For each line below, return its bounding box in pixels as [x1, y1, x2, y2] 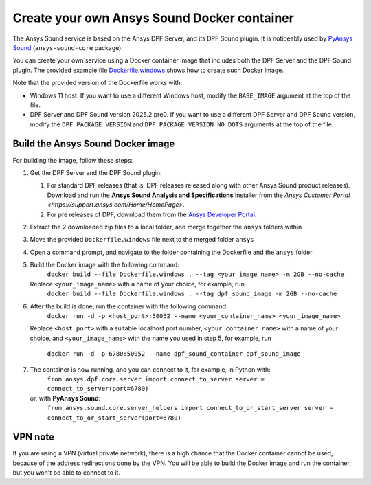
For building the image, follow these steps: [12, 156, 133, 164]
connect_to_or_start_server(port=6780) [47, 414, 181, 422]
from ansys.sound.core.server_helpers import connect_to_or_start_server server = [47, 404, 333, 412]
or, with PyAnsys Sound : [30, 394, 101, 402]
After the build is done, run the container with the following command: [30, 302, 228, 311]
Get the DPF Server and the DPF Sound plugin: [30, 168, 162, 177]
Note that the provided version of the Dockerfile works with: [12, 79, 183, 87]
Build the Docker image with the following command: [30, 261, 180, 269]
